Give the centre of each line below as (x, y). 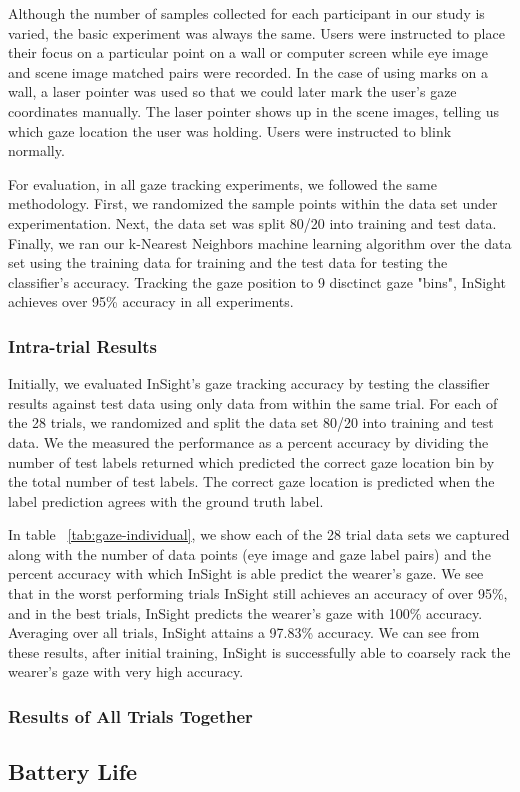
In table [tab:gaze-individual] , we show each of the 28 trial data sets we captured (259, 534)
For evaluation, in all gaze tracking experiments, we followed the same (222, 183)
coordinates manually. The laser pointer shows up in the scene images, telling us (254, 110)
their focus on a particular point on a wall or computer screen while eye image (248, 52)
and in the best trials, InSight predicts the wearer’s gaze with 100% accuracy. (245, 612)
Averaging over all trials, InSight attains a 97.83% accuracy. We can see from (244, 632)
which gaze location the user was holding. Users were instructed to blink (230, 130)
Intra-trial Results (83, 345)
